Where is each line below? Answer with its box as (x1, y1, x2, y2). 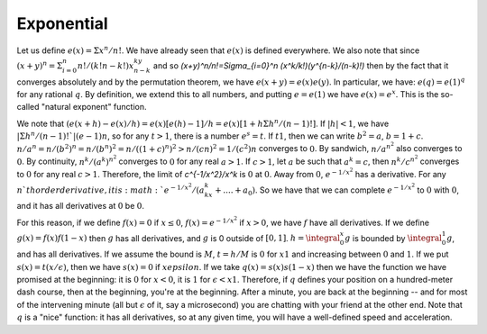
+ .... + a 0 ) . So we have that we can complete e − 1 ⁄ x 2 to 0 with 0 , (215, 182, 460, 197)
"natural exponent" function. (41, 102, 148, 113)
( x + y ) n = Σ (16, 59, 63, 71)
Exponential (16, 14, 108, 33)
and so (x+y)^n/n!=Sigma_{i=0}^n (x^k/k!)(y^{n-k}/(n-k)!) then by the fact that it (153, 59, 449, 71)
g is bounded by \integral (344, 232, 442, 243)
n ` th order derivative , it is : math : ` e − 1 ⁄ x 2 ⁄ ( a (16, 182, 205, 195)
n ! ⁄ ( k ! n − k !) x (77, 60, 134, 71)
